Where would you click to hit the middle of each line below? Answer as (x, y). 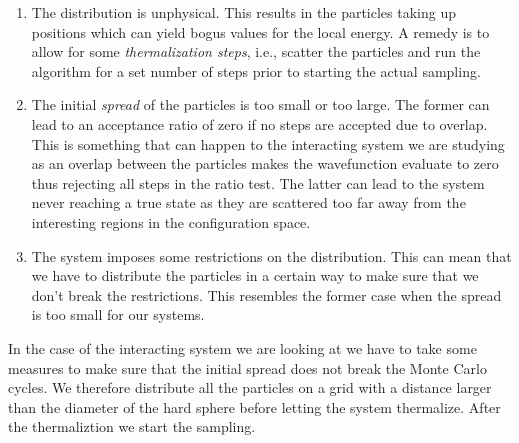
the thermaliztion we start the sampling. (132, 426)
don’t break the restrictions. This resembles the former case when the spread (266, 294)
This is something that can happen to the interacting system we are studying (268, 143)
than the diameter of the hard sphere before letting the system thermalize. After (254, 406)
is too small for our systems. (118, 314)
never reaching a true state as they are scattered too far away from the (248, 202)
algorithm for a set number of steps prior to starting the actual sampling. (256, 70)
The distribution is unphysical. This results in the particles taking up (243, 12)
